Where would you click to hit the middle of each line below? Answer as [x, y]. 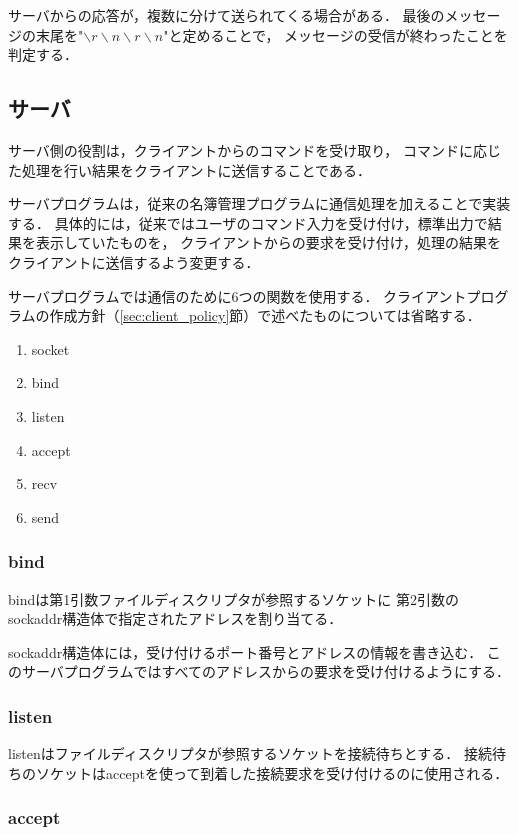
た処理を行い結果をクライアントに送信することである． [189, 169]
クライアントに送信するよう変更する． [134, 261]
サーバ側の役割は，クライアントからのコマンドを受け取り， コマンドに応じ [254, 149]
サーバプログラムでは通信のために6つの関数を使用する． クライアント [237, 295]
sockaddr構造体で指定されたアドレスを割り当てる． [175, 618]
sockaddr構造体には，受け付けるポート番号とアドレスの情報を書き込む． [245, 651]
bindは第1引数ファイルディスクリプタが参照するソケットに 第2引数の [233, 598]
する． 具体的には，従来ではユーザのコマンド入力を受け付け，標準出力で [248, 222]
